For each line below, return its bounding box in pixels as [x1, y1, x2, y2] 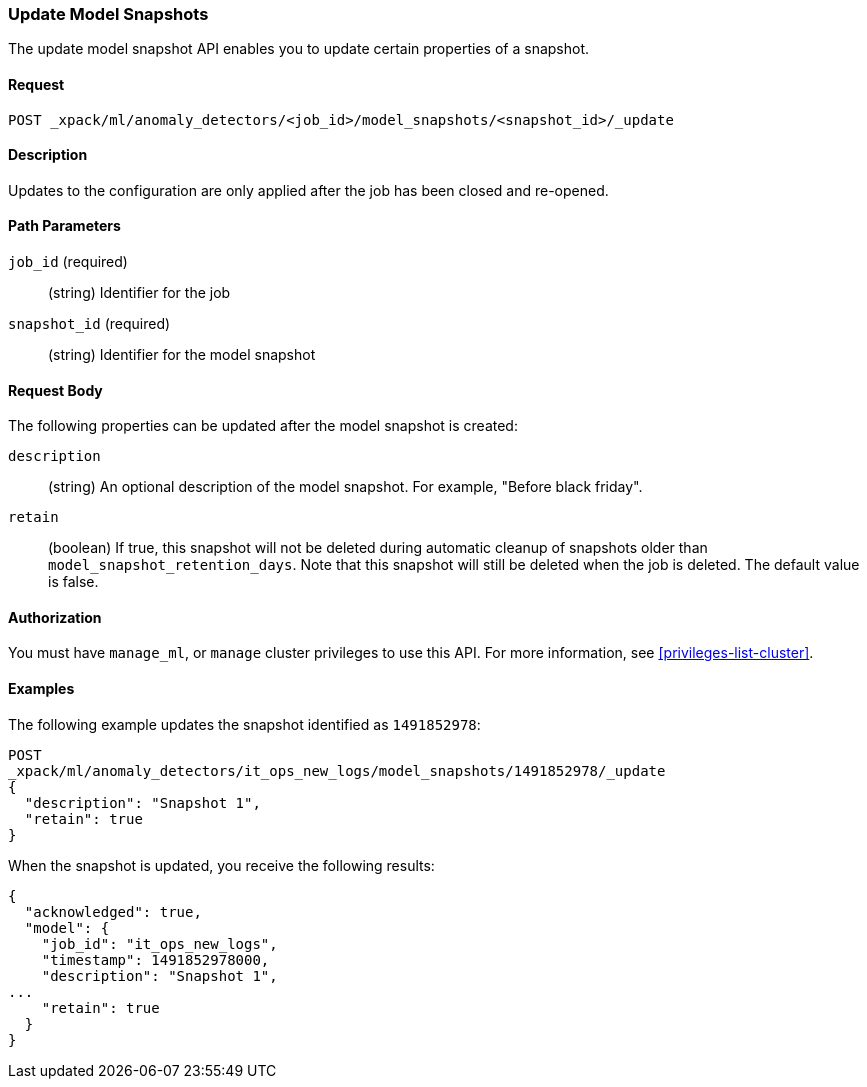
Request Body [8, 381, 103, 399]
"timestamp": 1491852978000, [41, 951, 270, 968]
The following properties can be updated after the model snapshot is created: [8, 417, 518, 435]
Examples [8, 680, 75, 698]
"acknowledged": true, [24, 903, 202, 920]
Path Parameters [8, 217, 121, 235]
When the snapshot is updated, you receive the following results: [8, 856, 435, 874]
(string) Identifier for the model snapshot [48, 346, 316, 364]
